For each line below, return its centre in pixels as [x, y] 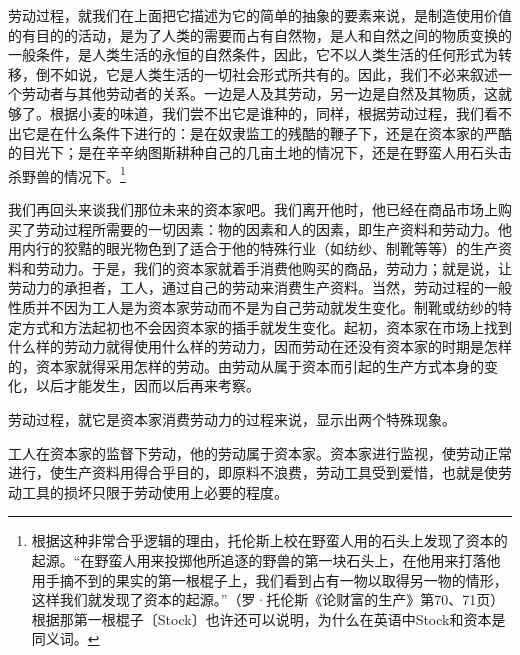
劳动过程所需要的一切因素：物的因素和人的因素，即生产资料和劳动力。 [266, 228]
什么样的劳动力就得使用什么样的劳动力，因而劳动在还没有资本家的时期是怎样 [260, 346]
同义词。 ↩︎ [65, 638]
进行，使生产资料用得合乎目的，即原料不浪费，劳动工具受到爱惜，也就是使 [253, 472]
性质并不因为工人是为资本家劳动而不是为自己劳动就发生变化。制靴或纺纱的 [253, 306]
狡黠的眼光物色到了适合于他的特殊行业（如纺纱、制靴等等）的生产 [280, 248]
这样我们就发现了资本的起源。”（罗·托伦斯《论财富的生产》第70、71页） [268, 599]
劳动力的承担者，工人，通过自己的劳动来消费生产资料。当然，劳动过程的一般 [260, 287]
